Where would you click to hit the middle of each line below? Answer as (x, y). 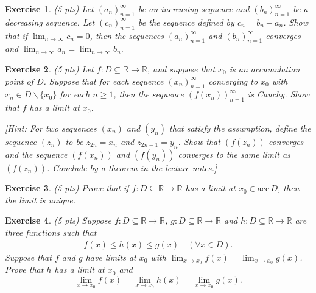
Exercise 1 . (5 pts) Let (49, 9)
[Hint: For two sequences (51, 128)
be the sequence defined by (186, 22)
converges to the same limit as (234, 154)
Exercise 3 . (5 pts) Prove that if (67, 188)
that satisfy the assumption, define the (240, 128)
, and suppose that (181, 69)
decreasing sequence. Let (50, 22)
